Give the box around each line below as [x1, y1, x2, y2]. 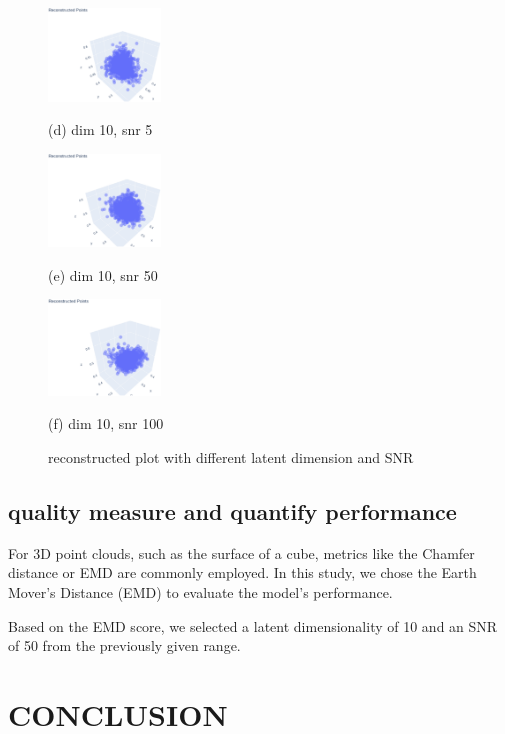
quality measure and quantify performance [8, 496, 457, 527]
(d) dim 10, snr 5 [48, 119, 153, 140]
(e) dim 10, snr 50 [48, 264, 158, 285]
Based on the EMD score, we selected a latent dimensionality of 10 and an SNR [8, 615, 498, 636]
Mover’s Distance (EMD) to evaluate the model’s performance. [8, 582, 393, 603]
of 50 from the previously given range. [8, 635, 241, 656]
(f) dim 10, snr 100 [48, 413, 164, 434]
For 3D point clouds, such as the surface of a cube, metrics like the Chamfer [8, 542, 475, 563]
